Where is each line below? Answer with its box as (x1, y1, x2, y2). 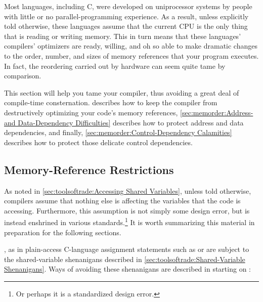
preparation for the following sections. (4, 227, 121, 237)
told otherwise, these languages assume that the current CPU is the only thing (4, 21, 248, 31)
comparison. (4, 70, 41, 81)
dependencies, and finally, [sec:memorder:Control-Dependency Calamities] (4, 127, 232, 138)
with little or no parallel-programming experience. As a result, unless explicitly (4, 11, 249, 21)
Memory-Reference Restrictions (4, 161, 174, 177)
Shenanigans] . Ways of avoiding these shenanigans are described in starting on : (4, 264, 251, 274)
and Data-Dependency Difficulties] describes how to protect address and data (4, 117, 244, 127)
